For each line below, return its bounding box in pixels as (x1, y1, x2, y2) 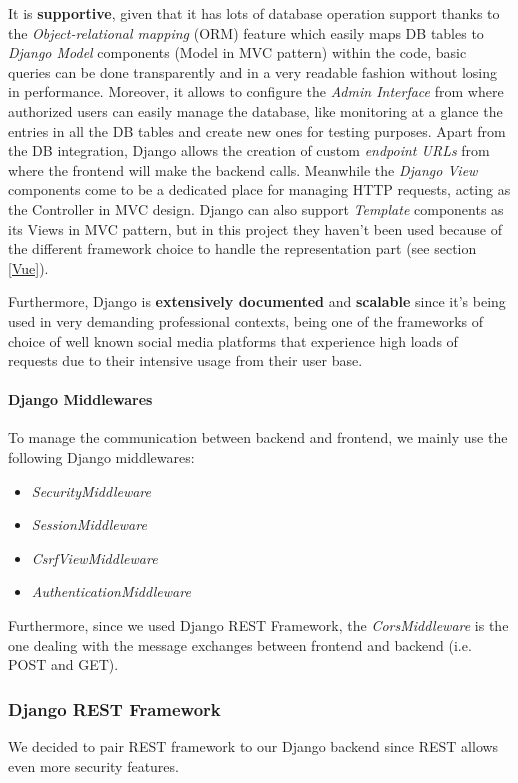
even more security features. (8, 755, 179, 776)
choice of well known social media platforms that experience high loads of (8, 330, 458, 351)
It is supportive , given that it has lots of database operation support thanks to (8, 3, 500, 23)
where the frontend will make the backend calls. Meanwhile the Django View (8, 159, 478, 180)
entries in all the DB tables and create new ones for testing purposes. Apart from (8, 120, 506, 141)
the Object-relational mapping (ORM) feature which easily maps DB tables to (8, 22, 484, 43)
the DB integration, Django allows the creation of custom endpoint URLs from (8, 140, 490, 161)
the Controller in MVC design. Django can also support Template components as (8, 198, 504, 219)
